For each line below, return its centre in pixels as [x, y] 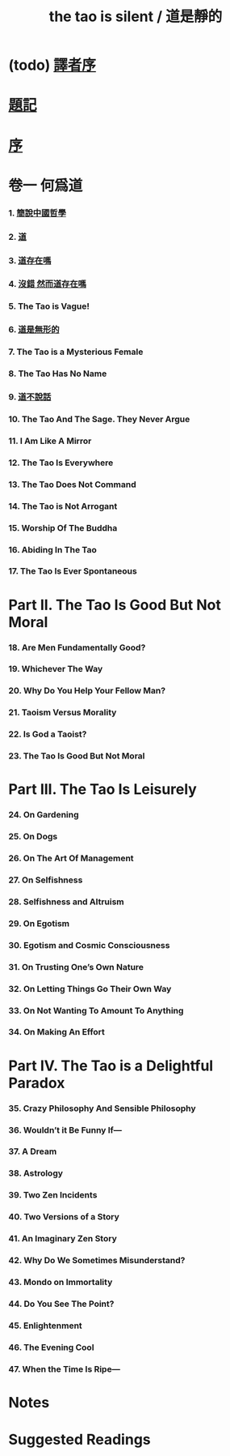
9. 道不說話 [30, 397]
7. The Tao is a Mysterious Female [76, 352]
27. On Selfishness [46, 880]
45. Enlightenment [45, 1326]
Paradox [37, 1083]
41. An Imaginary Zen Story [63, 1239]
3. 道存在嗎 [30, 260]
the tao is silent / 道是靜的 [136, 17]
